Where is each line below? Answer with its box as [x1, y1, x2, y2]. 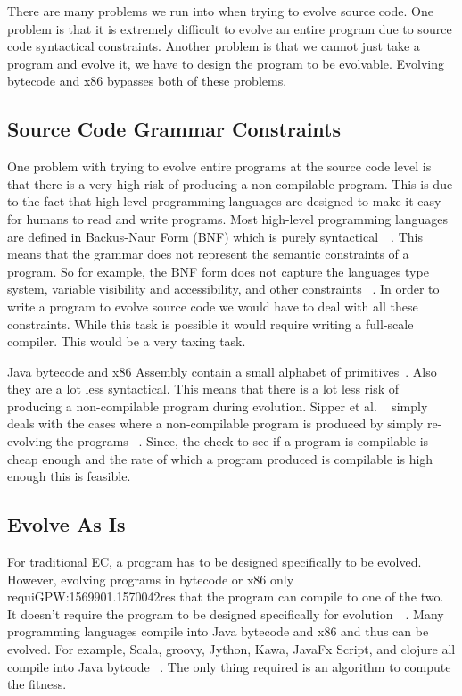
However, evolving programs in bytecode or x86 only [7, 569, 294, 588]
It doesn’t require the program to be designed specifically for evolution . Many [7, 604, 444, 623]
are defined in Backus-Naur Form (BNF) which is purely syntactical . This [7, 227, 423, 245]
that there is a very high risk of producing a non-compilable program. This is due [7, 174, 453, 193]
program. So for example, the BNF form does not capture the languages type [7, 261, 429, 280]
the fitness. [7, 675, 67, 693]
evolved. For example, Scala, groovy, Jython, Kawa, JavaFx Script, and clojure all [7, 640, 456, 659]
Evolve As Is [7, 510, 126, 538]
